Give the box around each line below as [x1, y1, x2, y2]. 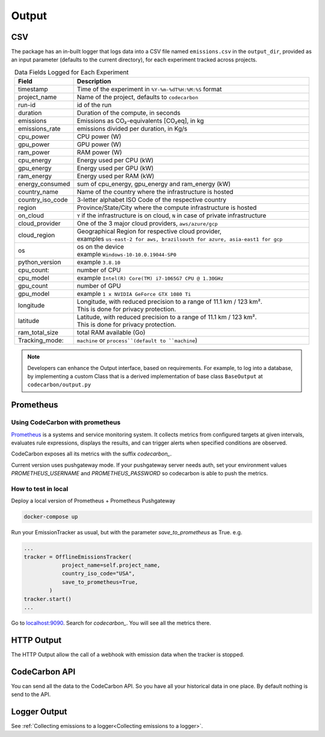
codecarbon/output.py [27, 381, 91, 388]
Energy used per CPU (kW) [76, 156, 153, 165]
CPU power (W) [76, 132, 122, 141]
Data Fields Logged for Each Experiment [14, 68, 129, 76]
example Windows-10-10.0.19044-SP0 [76, 250, 177, 259]
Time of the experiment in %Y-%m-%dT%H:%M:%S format [76, 85, 222, 93]
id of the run [76, 101, 112, 109]
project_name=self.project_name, [61, 561, 161, 569]
